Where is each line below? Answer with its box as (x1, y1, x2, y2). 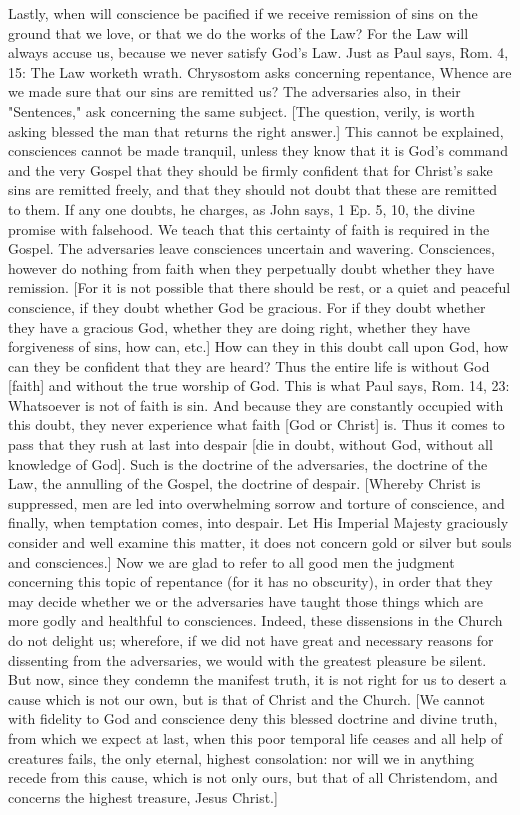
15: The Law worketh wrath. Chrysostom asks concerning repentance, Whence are (8, 61, 512, 82)
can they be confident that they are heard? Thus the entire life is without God (8, 355, 490, 376)
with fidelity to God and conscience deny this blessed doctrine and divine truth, (8, 708, 498, 729)
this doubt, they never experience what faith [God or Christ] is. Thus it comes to (8, 414, 505, 435)
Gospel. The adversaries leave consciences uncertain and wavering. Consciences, (8, 238, 495, 259)
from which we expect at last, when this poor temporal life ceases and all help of (8, 727, 503, 748)
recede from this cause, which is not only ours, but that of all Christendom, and (8, 767, 498, 788)
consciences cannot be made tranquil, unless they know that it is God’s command (8, 140, 508, 161)
